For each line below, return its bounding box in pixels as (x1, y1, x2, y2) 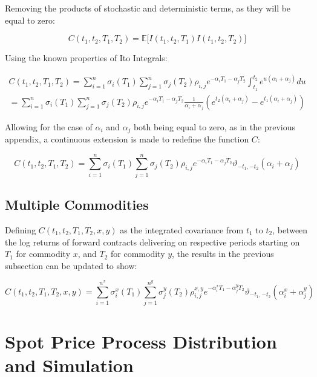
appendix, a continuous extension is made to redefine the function (5, 133, 249, 145)
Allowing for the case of (5, 120, 93, 133)
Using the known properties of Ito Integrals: (5, 52, 168, 64)
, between (272, 223, 308, 236)
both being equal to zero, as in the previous (133, 120, 295, 133)
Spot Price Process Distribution (5, 329, 277, 354)
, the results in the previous (172, 247, 274, 260)
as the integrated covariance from (120, 223, 244, 236)
